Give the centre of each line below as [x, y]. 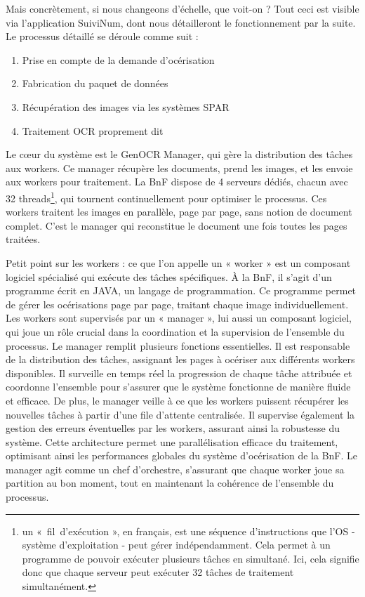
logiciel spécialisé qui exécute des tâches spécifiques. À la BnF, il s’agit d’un [169, 276]
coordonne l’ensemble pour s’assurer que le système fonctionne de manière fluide [178, 387]
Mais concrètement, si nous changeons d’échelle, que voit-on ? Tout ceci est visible [182, 8]
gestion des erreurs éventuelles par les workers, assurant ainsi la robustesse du [173, 428]
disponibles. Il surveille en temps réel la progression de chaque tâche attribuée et [179, 373]
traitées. [23, 239]
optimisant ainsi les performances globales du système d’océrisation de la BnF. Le [182, 455]
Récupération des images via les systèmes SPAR [126, 106]
